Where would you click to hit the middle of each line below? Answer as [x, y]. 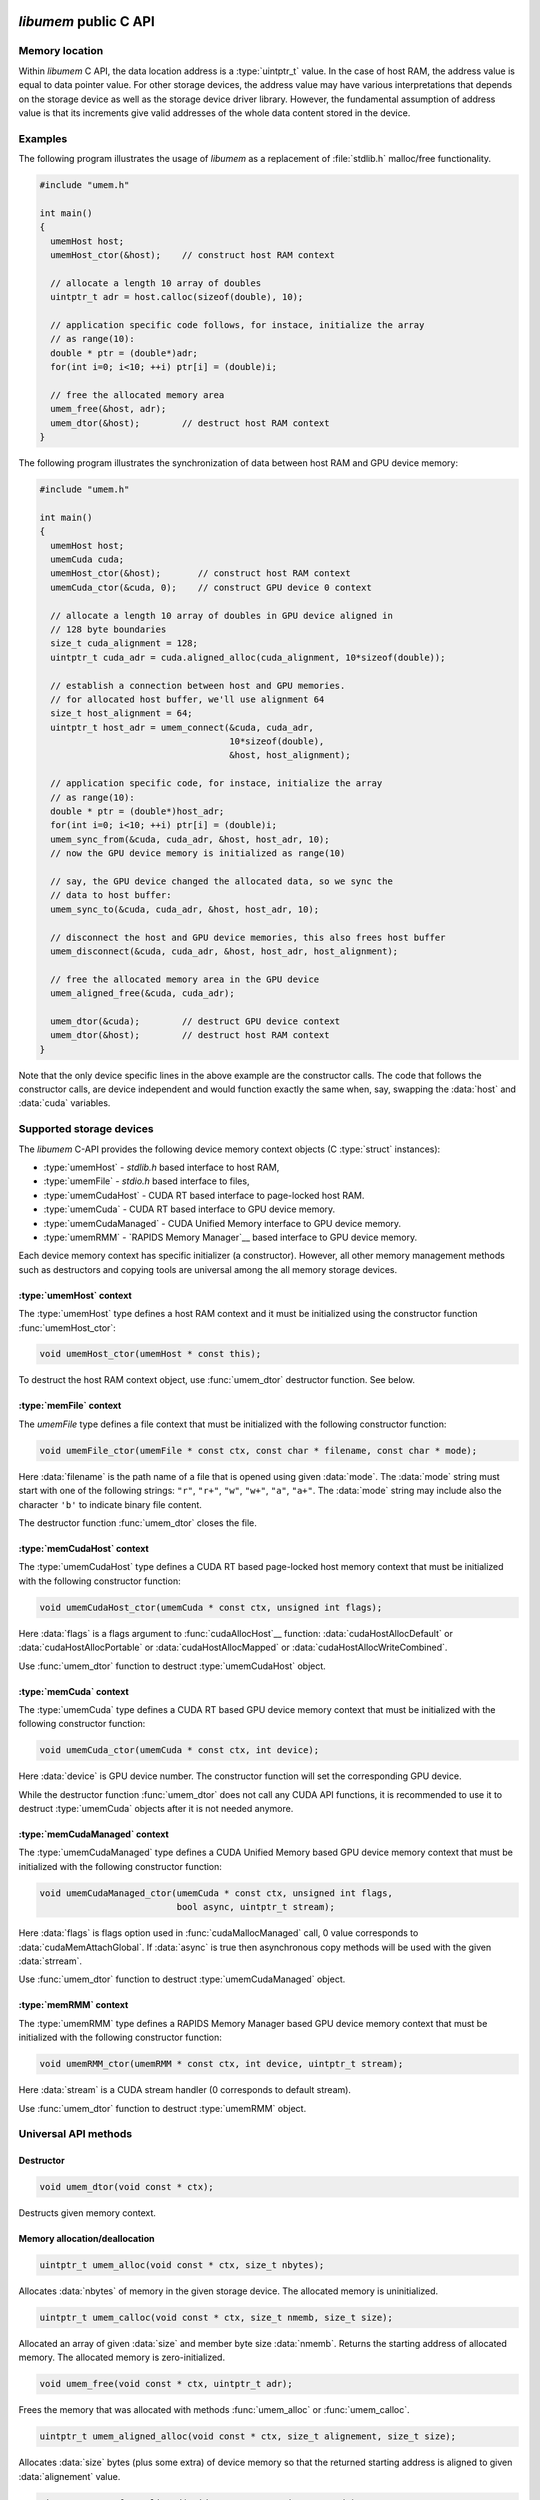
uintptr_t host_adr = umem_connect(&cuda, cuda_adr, [182, 727]
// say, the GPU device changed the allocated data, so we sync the [222, 881]
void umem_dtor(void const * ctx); [126, 2187]
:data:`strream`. [50, 1961]
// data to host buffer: [111, 895]
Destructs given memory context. [87, 2213]
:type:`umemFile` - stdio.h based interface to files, [146, 1181]
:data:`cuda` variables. [64, 1103]
